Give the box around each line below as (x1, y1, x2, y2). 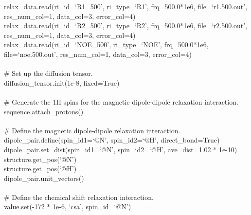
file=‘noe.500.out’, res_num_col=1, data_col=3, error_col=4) (4, 49, 192, 59)
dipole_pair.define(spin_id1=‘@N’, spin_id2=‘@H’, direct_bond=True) (4, 135, 220, 145)
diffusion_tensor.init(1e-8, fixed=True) (4, 77, 120, 88)
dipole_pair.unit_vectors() (4, 173, 84, 183)
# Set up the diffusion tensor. (4, 68, 93, 78)
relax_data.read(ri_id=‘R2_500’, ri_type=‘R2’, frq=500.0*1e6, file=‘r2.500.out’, (4, 20, 248, 31)
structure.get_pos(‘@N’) (4, 154, 77, 164)
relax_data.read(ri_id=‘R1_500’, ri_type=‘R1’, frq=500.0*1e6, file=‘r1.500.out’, (4, 1, 248, 11)
